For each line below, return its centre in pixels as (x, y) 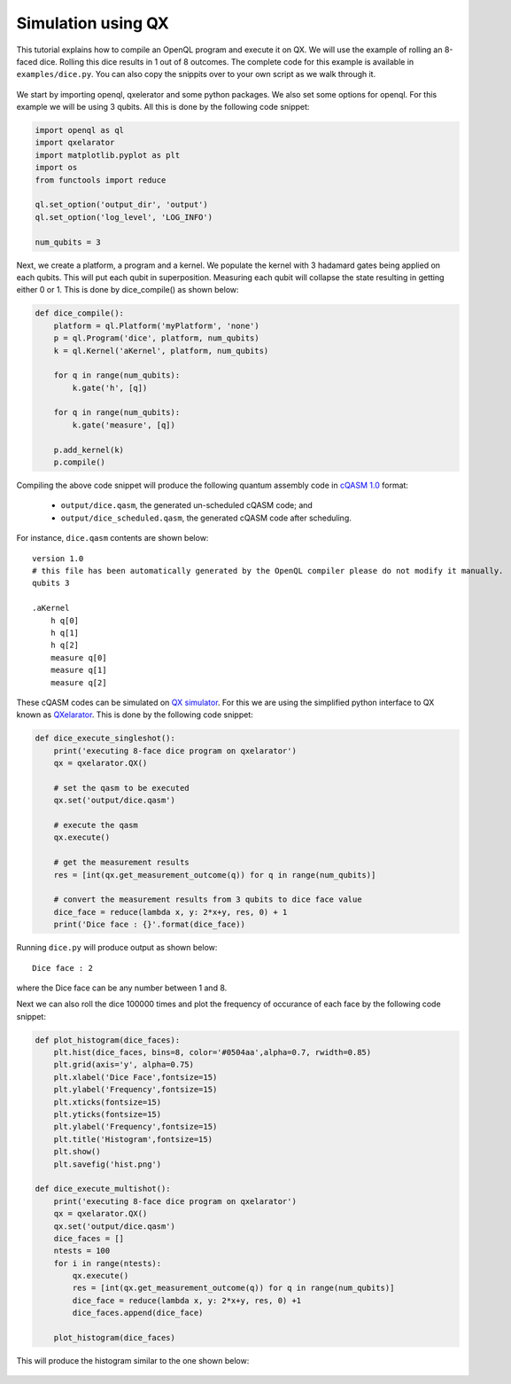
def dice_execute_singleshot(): (105, 739)
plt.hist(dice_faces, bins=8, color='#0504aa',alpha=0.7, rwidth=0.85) (213, 1052)
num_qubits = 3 (68, 242)
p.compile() (80, 462)
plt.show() (77, 1152)
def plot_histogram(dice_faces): (108, 1040)
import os (56, 168)
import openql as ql (79, 130)
